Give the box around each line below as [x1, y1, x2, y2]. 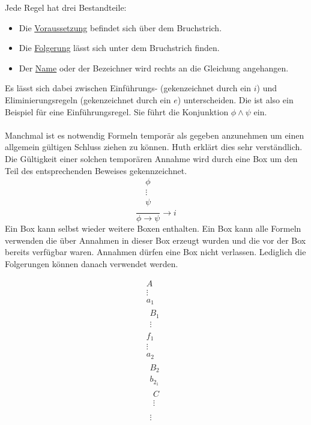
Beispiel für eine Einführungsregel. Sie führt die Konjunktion [5, 105, 229, 118]
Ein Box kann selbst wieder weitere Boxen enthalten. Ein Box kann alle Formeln [5, 222, 301, 235]
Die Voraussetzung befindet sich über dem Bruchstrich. [19, 21, 222, 34]
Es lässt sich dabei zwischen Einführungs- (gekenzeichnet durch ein [5, 82, 252, 94]
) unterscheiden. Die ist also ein [177, 93, 294, 106]
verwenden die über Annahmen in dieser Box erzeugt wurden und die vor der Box [5, 234, 306, 246]
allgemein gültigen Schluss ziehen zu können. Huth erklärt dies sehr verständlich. [5, 140, 303, 153]
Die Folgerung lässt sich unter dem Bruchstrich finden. [19, 41, 220, 54]
